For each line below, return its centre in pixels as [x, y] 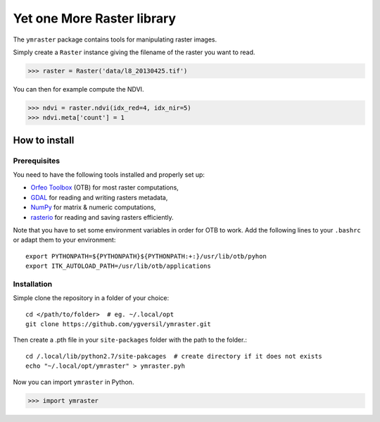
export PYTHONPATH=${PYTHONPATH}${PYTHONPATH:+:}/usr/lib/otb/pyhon [146, 256]
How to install [44, 140]
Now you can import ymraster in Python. [74, 382]
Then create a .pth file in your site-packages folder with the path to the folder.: [130, 340]
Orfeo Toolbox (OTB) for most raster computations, [104, 187]
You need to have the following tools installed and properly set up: [109, 175]
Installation [33, 284]
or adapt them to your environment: [64, 240]
